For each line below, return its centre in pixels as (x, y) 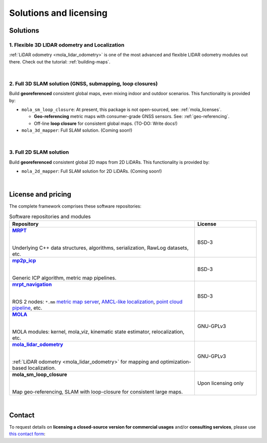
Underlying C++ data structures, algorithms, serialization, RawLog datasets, (100, 248)
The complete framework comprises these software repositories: (75, 206)
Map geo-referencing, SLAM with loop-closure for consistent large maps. (97, 392)
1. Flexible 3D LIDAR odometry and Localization (67, 45)
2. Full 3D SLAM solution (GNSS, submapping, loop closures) (84, 83)
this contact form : (27, 434)
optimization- (176, 362)
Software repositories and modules (50, 217)
